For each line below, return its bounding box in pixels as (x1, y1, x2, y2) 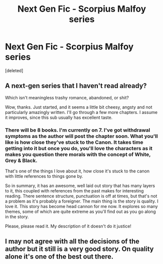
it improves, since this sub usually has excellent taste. (5, 114, 113, 120)
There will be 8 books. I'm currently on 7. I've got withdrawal (5, 127, 150, 133)
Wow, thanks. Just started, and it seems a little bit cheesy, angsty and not (5, 104, 152, 110)
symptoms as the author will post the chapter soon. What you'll (5, 132, 158, 139)
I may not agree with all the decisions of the (5, 237, 140, 245)
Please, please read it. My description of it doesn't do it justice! (5, 223, 131, 229)
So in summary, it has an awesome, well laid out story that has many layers (5, 183, 155, 189)
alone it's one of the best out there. (5, 252, 114, 261)
